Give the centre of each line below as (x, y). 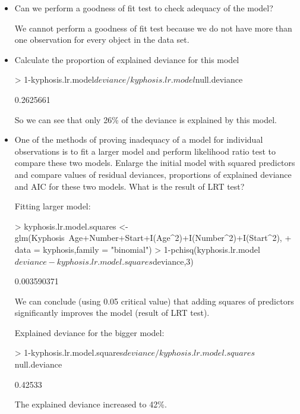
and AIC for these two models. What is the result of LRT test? (130, 186)
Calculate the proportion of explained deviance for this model (127, 59)
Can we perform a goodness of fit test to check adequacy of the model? (144, 8)
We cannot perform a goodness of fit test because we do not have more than (153, 28)
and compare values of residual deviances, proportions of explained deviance (153, 174)
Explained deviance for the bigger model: (89, 332)
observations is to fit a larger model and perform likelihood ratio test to (145, 151)
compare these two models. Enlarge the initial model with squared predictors (155, 163)
